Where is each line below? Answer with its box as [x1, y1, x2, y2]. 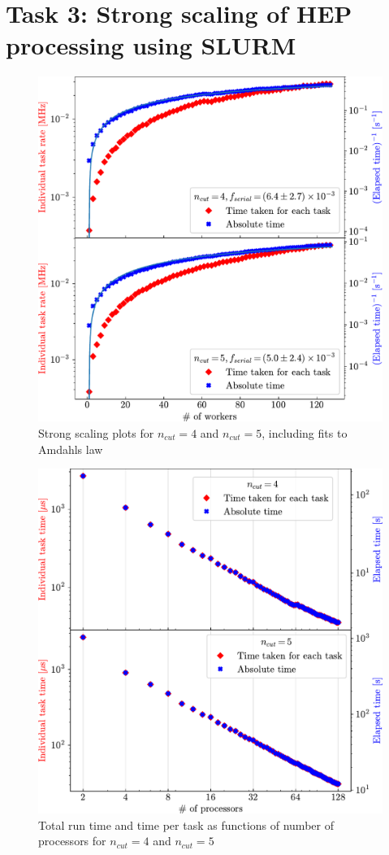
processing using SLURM [6, 28, 296, 62]
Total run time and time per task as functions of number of [38, 816, 334, 833]
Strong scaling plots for [38, 424, 154, 441]
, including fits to [261, 424, 348, 441]
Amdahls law [38, 440, 103, 457]
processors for [38, 832, 106, 849]
